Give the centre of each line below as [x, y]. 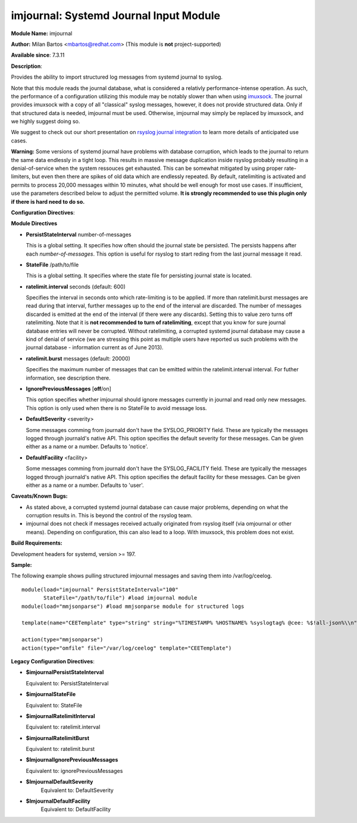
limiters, [21, 176]
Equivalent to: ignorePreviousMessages [74, 771]
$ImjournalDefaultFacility [58, 801]
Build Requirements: [37, 543]
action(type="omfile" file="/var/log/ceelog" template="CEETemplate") [127, 648]
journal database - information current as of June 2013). [95, 347]
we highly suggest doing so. [46, 122]
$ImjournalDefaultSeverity [59, 782]
